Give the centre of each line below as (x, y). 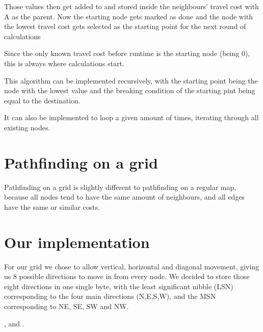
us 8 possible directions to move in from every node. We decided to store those (127, 276)
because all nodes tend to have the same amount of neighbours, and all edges (125, 197)
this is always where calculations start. (64, 63)
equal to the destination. (42, 100)
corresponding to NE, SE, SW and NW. (67, 306)
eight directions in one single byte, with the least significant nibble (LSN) (119, 286)
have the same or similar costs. (52, 206)
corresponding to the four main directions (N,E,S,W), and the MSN (110, 296)
